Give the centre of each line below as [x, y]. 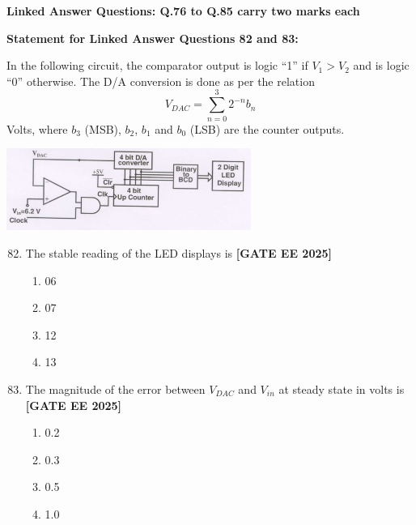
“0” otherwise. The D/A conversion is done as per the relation [161, 81]
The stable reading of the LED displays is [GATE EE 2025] [179, 253]
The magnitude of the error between [115, 389]
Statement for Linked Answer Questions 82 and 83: [153, 38]
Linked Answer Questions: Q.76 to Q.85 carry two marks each [183, 11]
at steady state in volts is [342, 389]
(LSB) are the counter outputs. [267, 128]
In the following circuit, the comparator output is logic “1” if [157, 65]
